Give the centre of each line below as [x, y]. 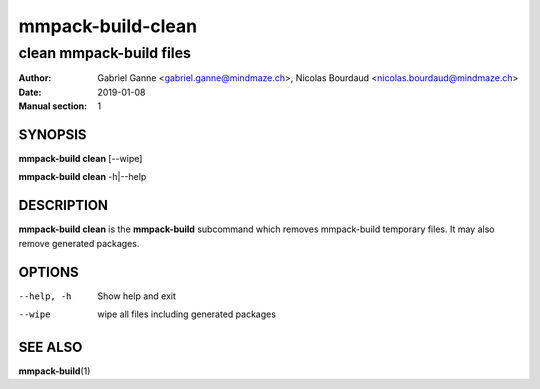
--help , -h [45, 296]
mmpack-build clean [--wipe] [80, 159]
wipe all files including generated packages [187, 314]
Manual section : [53, 106]
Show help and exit [137, 296]
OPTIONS [48, 271]
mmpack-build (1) [54, 371]
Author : [35, 78]
